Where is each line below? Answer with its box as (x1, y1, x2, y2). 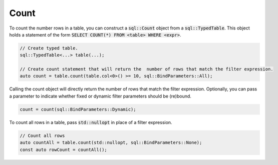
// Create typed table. (20, 45, 79, 51)
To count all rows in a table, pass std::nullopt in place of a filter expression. (9, 119, 172, 125)
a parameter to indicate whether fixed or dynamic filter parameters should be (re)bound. (9, 93, 191, 99)
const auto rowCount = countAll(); (20, 146, 107, 152)
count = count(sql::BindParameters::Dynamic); (20, 106, 136, 112)
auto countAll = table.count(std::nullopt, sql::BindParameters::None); (20, 140, 202, 145)
